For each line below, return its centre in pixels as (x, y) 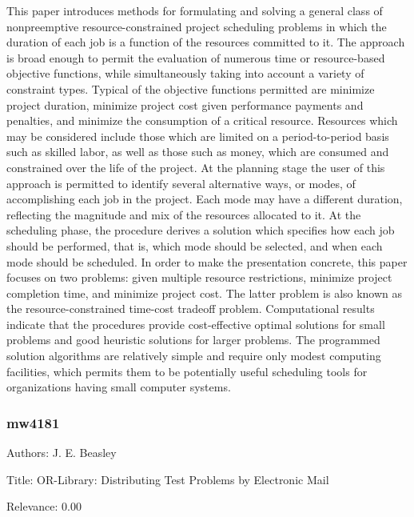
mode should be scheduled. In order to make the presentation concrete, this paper (207, 261)
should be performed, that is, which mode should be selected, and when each (195, 245)
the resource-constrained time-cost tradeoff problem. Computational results (191, 309)
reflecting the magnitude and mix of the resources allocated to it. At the (184, 214)
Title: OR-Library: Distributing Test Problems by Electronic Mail (168, 479)
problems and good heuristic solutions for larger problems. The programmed (193, 340)
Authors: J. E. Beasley (62, 453)
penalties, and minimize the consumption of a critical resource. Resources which (202, 120)
